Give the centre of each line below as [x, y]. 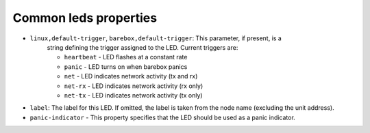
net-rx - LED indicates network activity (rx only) [134, 86]
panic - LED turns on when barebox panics [126, 66]
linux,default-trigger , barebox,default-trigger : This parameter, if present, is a [156, 38]
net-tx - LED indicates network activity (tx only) [133, 95]
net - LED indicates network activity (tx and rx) [131, 76]
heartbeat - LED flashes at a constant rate [126, 57]
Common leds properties [85, 18]
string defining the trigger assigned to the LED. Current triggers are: [143, 47]
